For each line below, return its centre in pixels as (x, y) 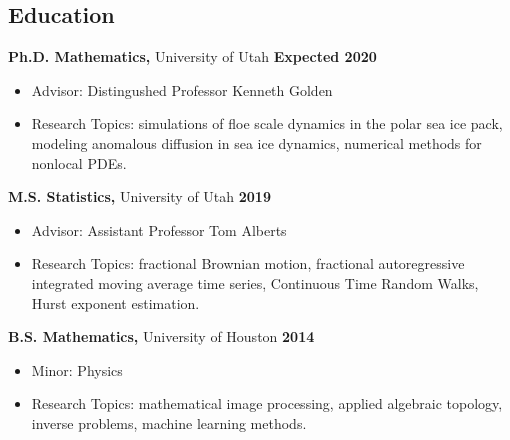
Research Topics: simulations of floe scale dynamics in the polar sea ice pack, (267, 123)
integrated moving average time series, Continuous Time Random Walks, (255, 282)
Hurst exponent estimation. (115, 302)
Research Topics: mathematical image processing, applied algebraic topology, (267, 403)
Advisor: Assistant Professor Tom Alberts (159, 229)
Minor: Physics (77, 369)
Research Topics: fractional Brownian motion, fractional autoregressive (248, 263)
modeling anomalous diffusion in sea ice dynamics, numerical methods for (256, 142)
